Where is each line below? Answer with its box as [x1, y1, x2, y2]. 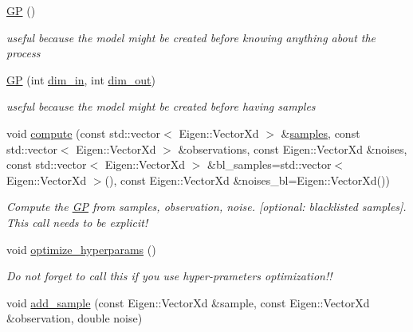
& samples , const [281, 124, 360, 141]
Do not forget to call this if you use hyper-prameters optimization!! [6, 268, 332, 284]
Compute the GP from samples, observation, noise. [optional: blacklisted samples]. [6, 198, 407, 215]
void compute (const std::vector [6, 124, 161, 141]
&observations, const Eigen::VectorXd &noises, [178, 140, 407, 157]
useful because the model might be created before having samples [6, 98, 316, 115]
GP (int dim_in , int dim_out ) [6, 71, 156, 88]
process [6, 45, 41, 61]
